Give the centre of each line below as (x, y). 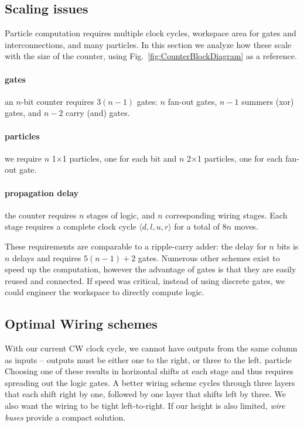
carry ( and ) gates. (98, 113)
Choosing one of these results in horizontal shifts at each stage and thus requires (149, 371)
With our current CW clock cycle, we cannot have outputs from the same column (151, 348)
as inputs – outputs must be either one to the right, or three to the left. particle (148, 359)
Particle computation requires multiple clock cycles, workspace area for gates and (151, 33)
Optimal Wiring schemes (81, 324)
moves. (246, 226)
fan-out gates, (192, 101)
